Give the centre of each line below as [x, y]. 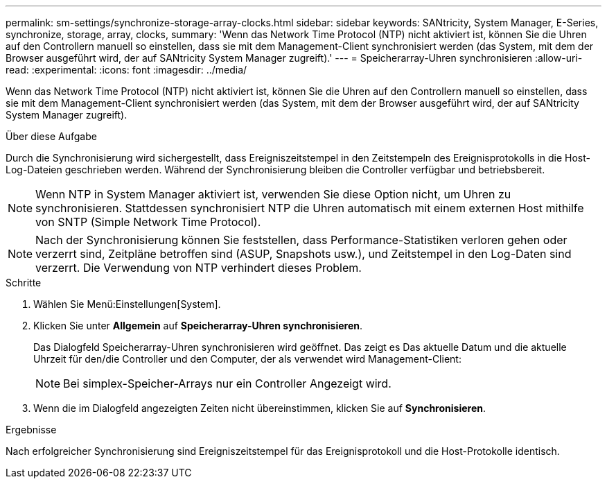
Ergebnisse [31, 430]
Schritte [24, 283]
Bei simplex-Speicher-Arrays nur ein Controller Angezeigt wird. [227, 383]
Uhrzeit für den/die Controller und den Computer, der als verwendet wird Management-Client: [247, 359]
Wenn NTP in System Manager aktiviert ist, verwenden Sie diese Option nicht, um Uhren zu [273, 194]
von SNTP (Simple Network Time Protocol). [148, 222]
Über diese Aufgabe [51, 136]
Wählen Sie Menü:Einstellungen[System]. [127, 304]
